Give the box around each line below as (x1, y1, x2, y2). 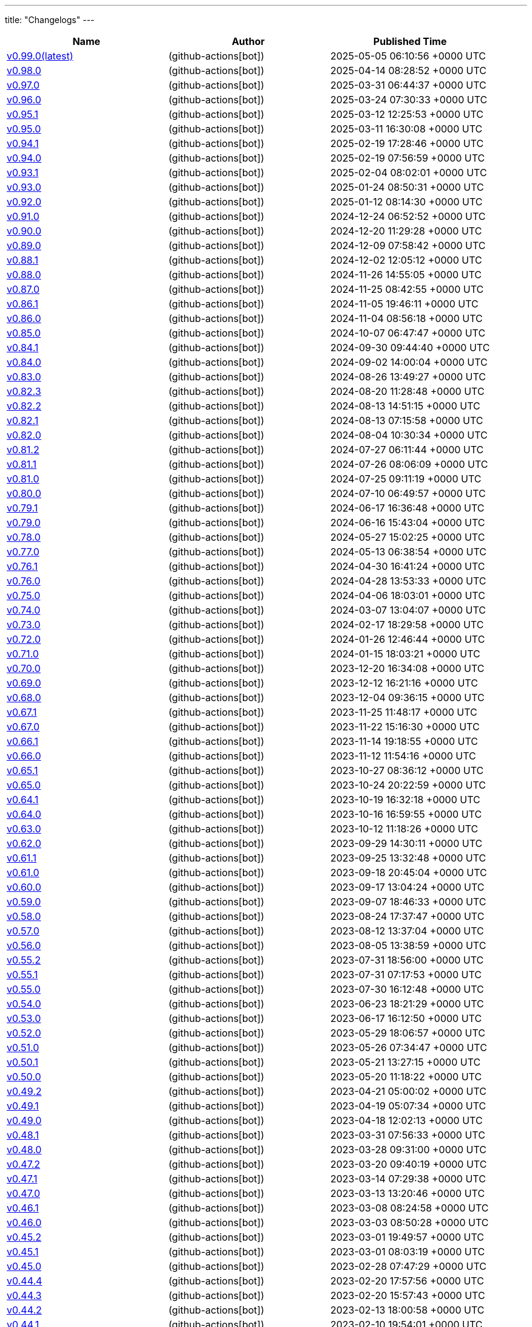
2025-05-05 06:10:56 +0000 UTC (330, 50, 486, 62)
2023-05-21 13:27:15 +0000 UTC (330, 1056, 481, 1068)
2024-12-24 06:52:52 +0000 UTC (330, 210, 486, 222)
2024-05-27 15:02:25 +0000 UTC (330, 531, 485, 543)
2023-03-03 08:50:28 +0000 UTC (330, 1216, 489, 1229)
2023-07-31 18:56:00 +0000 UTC (330, 954, 484, 966)
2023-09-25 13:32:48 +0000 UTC (330, 852, 486, 864)
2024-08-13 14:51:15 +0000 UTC (330, 400, 480, 412)
